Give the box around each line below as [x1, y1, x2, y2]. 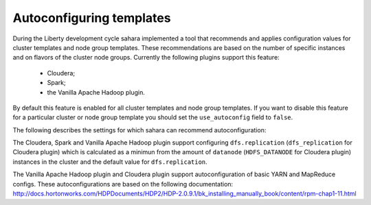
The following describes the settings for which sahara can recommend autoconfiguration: [12, 125, 267, 134]
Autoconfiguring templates [12, 10, 171, 25]
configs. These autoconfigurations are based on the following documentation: [12, 180, 234, 188]
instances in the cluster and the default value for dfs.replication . [12, 158, 207, 166]
